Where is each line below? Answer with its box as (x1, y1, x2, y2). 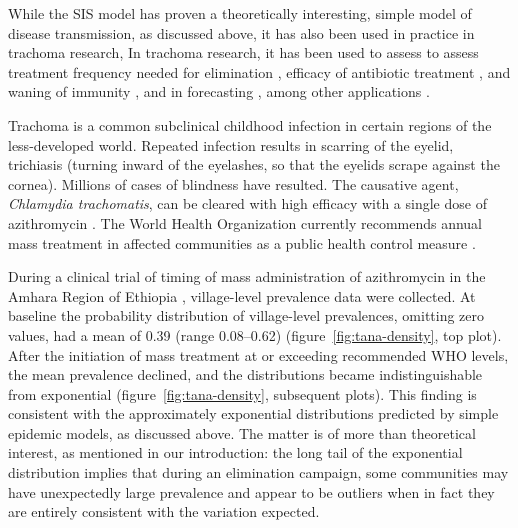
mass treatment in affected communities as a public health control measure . (8, 232, 476, 253)
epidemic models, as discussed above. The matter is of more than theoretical (8, 422, 476, 443)
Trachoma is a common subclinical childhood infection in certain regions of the (8, 114, 492, 135)
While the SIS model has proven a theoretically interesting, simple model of (8, 3, 472, 23)
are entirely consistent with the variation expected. (8, 501, 320, 522)
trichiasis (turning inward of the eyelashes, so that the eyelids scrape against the (8, 154, 500, 175)
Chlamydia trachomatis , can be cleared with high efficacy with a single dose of (8, 193, 487, 214)
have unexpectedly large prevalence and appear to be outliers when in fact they (8, 481, 495, 502)
